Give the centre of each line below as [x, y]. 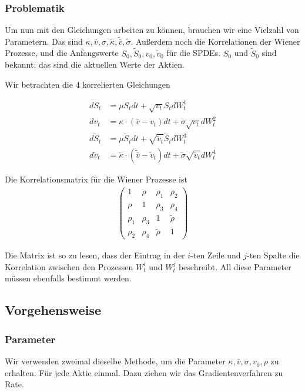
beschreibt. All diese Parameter [235, 266]
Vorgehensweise [53, 310]
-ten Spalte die [273, 255]
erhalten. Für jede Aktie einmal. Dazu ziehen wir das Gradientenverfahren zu [144, 372]
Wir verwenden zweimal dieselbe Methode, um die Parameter [115, 361]
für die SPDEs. [194, 53]
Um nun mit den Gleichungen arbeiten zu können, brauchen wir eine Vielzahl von [152, 30]
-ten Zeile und [216, 255]
